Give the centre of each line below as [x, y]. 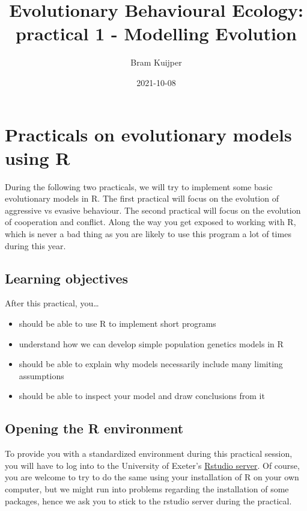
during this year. [35, 245]
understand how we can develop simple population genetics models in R [151, 343]
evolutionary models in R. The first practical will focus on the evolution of [142, 198]
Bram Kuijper [156, 62]
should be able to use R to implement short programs [117, 323]
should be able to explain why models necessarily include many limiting [151, 364]
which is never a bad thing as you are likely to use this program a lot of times [148, 234]
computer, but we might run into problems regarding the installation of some [147, 488]
